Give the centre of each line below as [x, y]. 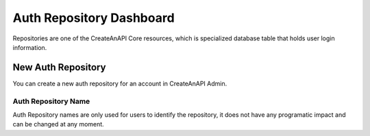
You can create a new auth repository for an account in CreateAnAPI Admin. [120, 83]
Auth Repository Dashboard [94, 18]
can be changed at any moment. [58, 124]
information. [30, 47]
